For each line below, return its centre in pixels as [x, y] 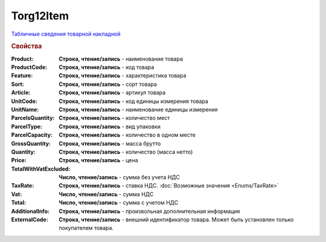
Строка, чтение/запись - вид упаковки [110, 126]
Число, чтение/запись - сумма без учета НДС [120, 177]
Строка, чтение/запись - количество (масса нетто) [126, 152]
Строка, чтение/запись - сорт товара [108, 84]
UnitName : [25, 110]
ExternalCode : [30, 220]
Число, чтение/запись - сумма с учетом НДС [119, 203]
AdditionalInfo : [30, 211]
